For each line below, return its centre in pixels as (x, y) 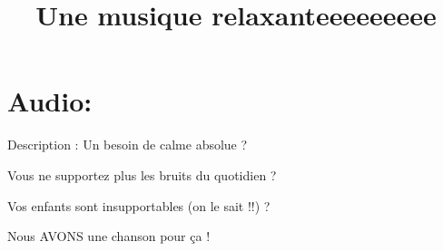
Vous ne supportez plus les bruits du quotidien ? (142, 174)
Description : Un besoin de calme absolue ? (128, 145)
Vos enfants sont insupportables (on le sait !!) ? (139, 205)
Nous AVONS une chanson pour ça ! (109, 236)
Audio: (50, 101)
